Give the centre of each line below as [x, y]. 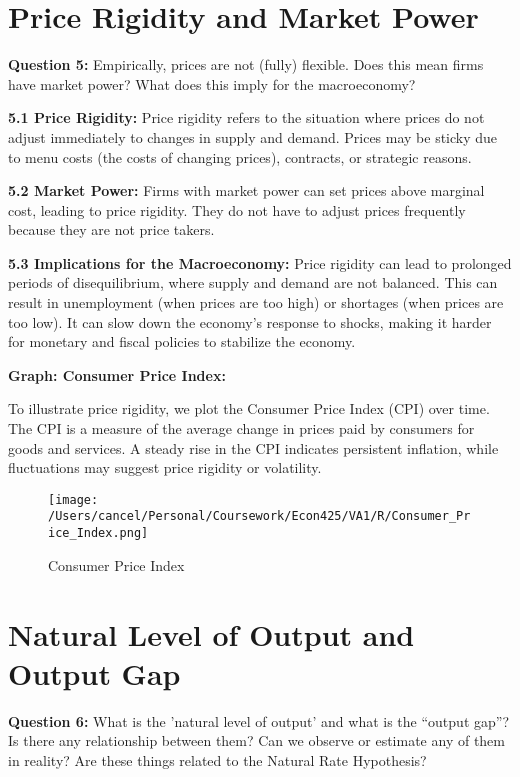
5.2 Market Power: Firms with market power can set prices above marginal [246, 190]
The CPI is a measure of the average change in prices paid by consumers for [241, 428]
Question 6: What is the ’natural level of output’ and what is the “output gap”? [258, 720]
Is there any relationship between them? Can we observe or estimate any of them [256, 740]
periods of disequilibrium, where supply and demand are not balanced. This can [253, 282]
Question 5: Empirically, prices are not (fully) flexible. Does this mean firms [246, 64]
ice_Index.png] [98, 533]
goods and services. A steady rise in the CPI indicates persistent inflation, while [253, 447]
